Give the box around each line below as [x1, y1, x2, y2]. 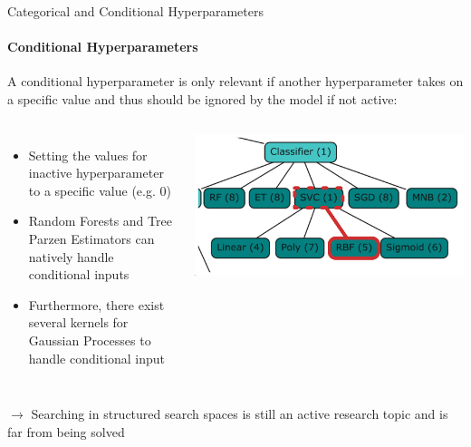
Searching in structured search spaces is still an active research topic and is [31, 404, 448, 423]
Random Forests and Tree [28, 211, 172, 230]
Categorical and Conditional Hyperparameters [7, 2, 264, 20]
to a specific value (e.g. [28, 180, 156, 199]
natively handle [28, 247, 114, 266]
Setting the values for [28, 145, 148, 164]
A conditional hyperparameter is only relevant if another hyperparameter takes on [7, 72, 464, 91]
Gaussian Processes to [28, 330, 151, 349]
